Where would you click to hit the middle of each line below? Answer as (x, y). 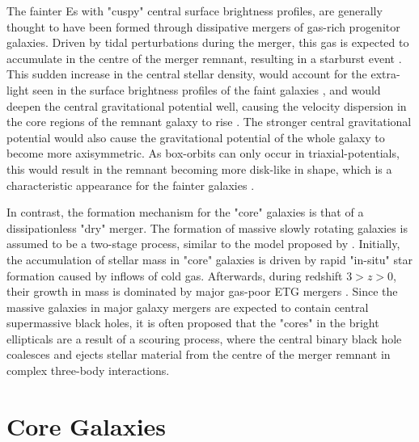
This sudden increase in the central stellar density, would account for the (187, 74)
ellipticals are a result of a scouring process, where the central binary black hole (204, 338)
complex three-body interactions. (88, 370)
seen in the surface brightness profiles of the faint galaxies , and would (207, 89)
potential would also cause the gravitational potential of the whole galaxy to (196, 137)
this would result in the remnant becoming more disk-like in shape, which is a (199, 168)
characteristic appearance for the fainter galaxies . (131, 185)
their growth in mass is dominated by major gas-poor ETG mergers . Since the (202, 291)
